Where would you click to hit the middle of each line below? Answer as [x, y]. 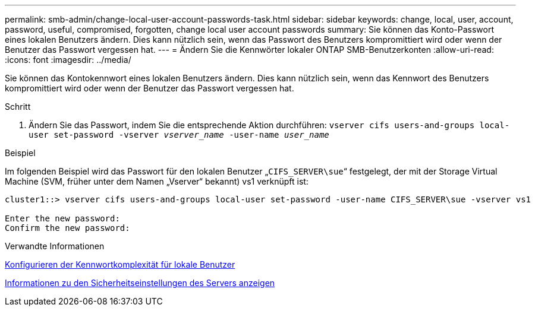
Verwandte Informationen [55, 246]
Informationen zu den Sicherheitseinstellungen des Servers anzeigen [140, 283]
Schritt [18, 107]
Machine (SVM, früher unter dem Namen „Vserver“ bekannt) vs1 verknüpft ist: [157, 181]
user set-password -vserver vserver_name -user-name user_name [179, 135]
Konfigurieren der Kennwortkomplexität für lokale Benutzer [120, 264]
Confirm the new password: [67, 228]
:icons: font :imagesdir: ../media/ [68, 60]
